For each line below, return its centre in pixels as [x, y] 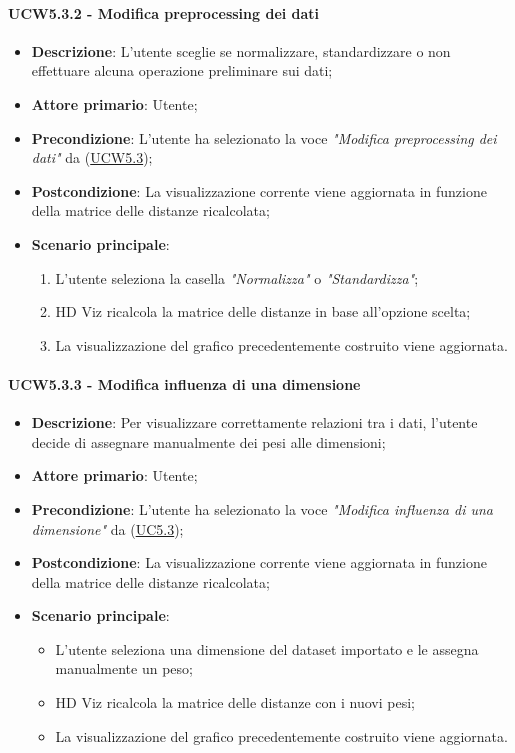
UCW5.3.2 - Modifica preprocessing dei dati [164, 12]
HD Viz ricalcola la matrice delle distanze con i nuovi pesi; [235, 702]
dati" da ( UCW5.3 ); [92, 157]
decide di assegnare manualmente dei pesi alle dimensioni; [208, 441]
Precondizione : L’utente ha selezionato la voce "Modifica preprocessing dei [264, 137]
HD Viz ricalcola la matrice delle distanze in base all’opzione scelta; [263, 311]
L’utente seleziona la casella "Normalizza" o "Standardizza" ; [237, 277]
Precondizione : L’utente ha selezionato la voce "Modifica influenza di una [262, 508]
